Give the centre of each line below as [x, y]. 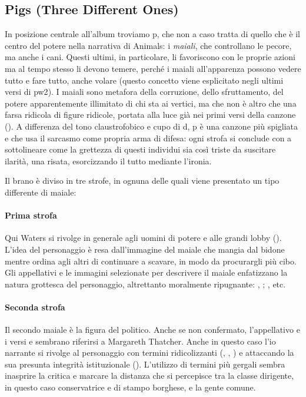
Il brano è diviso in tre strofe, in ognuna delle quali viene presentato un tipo [142, 181]
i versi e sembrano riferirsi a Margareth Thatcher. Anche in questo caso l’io [140, 341]
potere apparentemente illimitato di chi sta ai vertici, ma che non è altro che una [151, 103]
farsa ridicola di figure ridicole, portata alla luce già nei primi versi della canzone [150, 115]
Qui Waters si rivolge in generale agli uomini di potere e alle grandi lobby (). [143, 238]
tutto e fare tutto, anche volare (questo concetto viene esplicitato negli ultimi [144, 80]
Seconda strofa [35, 307]
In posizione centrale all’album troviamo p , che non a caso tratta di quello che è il [152, 34]
